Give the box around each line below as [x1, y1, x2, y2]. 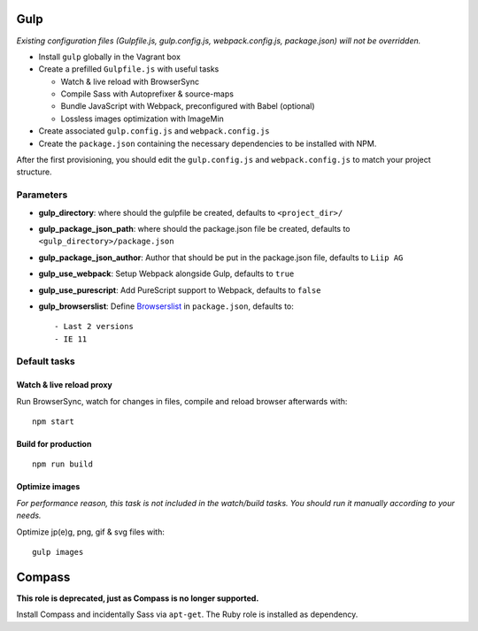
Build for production [16, 439, 92, 450]
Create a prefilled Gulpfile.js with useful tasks [38, 64, 220, 74]
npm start [32, 417, 74, 427]
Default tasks [16, 355, 75, 367]
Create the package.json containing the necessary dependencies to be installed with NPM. [38, 138, 377, 149]
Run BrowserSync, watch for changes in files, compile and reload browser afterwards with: [16, 396, 348, 406]
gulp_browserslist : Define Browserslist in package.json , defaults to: [38, 301, 294, 312]
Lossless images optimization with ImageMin [60, 113, 225, 124]
